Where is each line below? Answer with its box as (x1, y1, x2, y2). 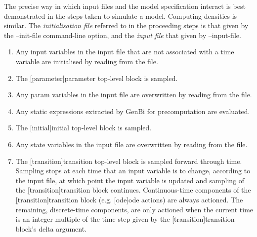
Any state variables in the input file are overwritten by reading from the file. (15, 139, 248, 149)
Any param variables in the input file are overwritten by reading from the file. (15, 89, 252, 100)
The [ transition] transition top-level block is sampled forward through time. (15, 156, 242, 166)
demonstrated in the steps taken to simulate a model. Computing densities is (4, 10, 237, 21)
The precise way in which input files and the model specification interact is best (4, 1, 246, 11)
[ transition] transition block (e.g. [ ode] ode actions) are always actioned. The (15, 194, 243, 204)
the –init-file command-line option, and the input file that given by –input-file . (4, 30, 241, 40)
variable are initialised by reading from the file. (15, 56, 158, 66)
